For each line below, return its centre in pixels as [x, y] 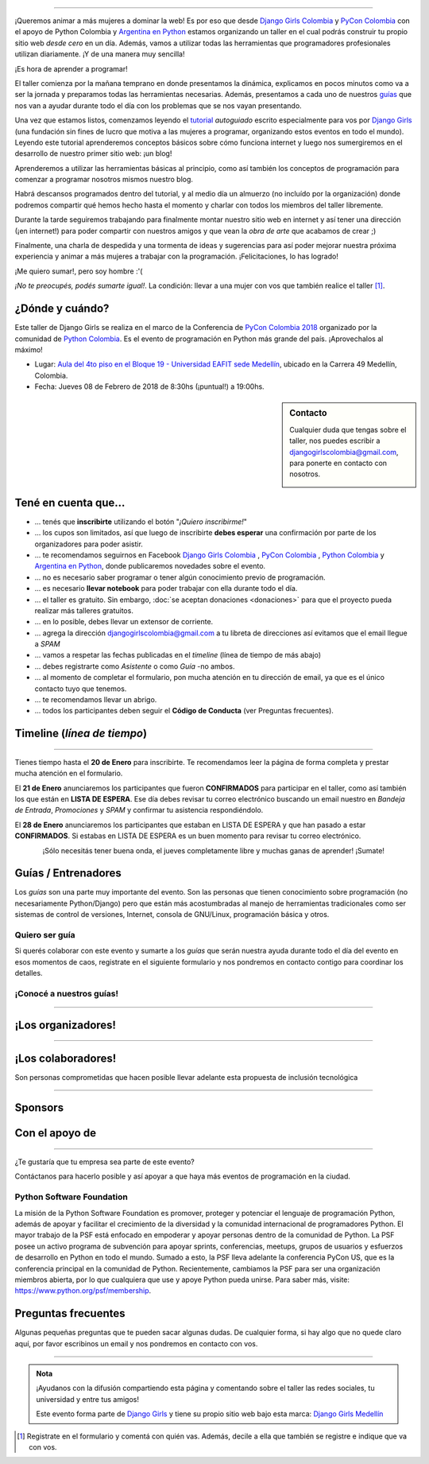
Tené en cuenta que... [70, 502]
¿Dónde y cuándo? [62, 309]
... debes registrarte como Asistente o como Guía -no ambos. [135, 666]
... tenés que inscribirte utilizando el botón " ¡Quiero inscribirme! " [141, 522]
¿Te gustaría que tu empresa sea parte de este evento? [104, 1162]
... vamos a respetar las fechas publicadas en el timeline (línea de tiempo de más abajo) [178, 655]
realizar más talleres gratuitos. [84, 610]
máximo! [29, 349]
